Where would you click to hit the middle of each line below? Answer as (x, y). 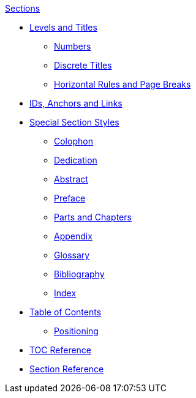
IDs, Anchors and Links (76, 103)
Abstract (71, 179)
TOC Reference (61, 350)
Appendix (73, 236)
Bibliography (79, 274)
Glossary (72, 255)
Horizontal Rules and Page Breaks (123, 84)
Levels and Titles (63, 27)
